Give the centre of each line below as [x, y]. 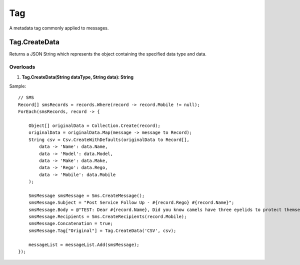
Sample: [18, 86]
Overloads [22, 67]
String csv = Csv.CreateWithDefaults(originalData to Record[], [109, 139]
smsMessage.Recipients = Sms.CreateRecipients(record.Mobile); [107, 217]
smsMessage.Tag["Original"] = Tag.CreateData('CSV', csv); [102, 230]
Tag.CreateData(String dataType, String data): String [78, 77]
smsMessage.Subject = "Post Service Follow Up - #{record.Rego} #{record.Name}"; [131, 203]
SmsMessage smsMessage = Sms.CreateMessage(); [86, 195]
